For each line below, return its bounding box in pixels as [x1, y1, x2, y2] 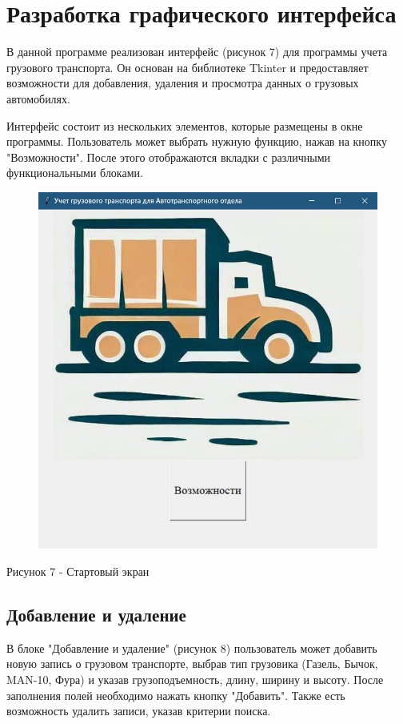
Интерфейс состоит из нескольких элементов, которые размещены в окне [6, 117, 363, 134]
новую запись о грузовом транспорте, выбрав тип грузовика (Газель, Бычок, [6, 655, 378, 672]
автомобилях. [6, 90, 70, 107]
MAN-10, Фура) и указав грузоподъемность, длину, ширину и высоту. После [6, 670, 384, 687]
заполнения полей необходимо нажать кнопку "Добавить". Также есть [6, 686, 345, 703]
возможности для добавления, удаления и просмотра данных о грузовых [6, 74, 359, 91]
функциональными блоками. [6, 164, 143, 181]
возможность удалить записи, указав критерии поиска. [6, 702, 271, 719]
